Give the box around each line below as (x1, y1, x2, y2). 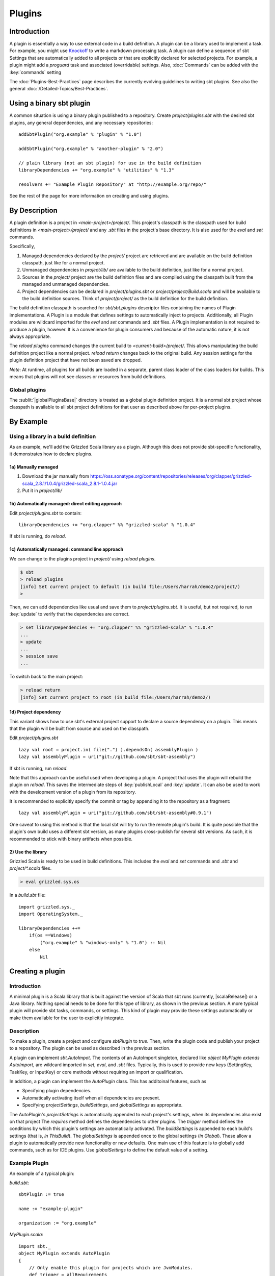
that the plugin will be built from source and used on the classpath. (9, 725, 150, 731)
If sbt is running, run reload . (9, 765, 68, 771)
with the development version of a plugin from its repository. (9, 789, 136, 795)
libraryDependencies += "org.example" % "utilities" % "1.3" (18, 167, 174, 173)
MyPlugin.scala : (9, 1232, 43, 1238)
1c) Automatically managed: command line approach (9, 546, 124, 552)
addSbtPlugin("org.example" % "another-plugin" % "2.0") (18, 145, 164, 152)
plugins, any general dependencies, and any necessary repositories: (9, 119, 153, 126)
